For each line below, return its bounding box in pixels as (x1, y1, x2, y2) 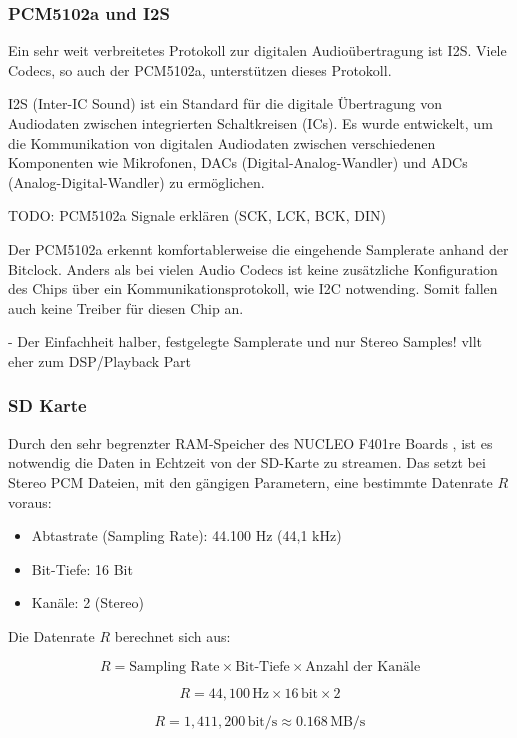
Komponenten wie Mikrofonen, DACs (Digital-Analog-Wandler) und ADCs (8, 152, 468, 173)
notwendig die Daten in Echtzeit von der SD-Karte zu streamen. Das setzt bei (8, 452, 486, 473)
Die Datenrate (8, 625, 95, 646)
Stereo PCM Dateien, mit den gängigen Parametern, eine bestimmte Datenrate (8, 471, 493, 492)
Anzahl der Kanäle (305, 659, 421, 674)
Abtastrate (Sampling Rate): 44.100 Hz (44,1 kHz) (31, 525, 342, 546)
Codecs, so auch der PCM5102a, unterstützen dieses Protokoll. (8, 59, 392, 80)
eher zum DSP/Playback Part (8, 350, 191, 371)
